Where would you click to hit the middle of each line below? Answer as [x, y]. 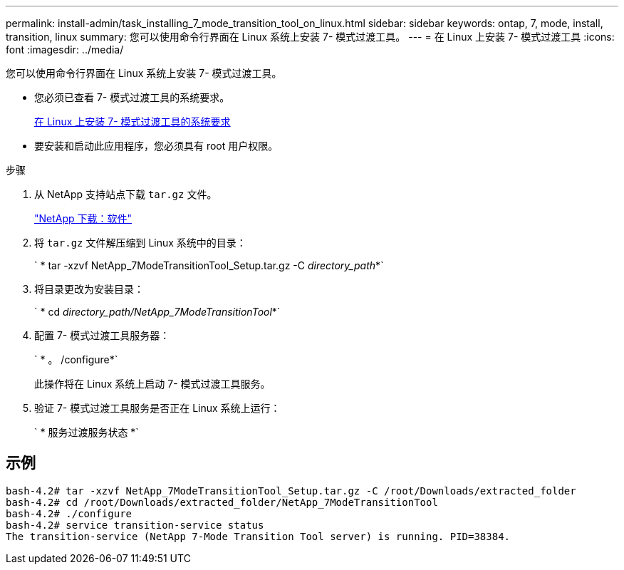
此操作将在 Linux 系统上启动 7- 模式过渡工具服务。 [152, 384]
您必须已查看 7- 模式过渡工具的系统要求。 [132, 97]
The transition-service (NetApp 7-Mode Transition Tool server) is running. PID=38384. [258, 536]
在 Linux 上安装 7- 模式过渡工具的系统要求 [132, 121]
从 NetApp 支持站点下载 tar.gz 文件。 [126, 194]
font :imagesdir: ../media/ [65, 50]
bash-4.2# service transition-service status [135, 525]
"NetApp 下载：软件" [83, 218]
